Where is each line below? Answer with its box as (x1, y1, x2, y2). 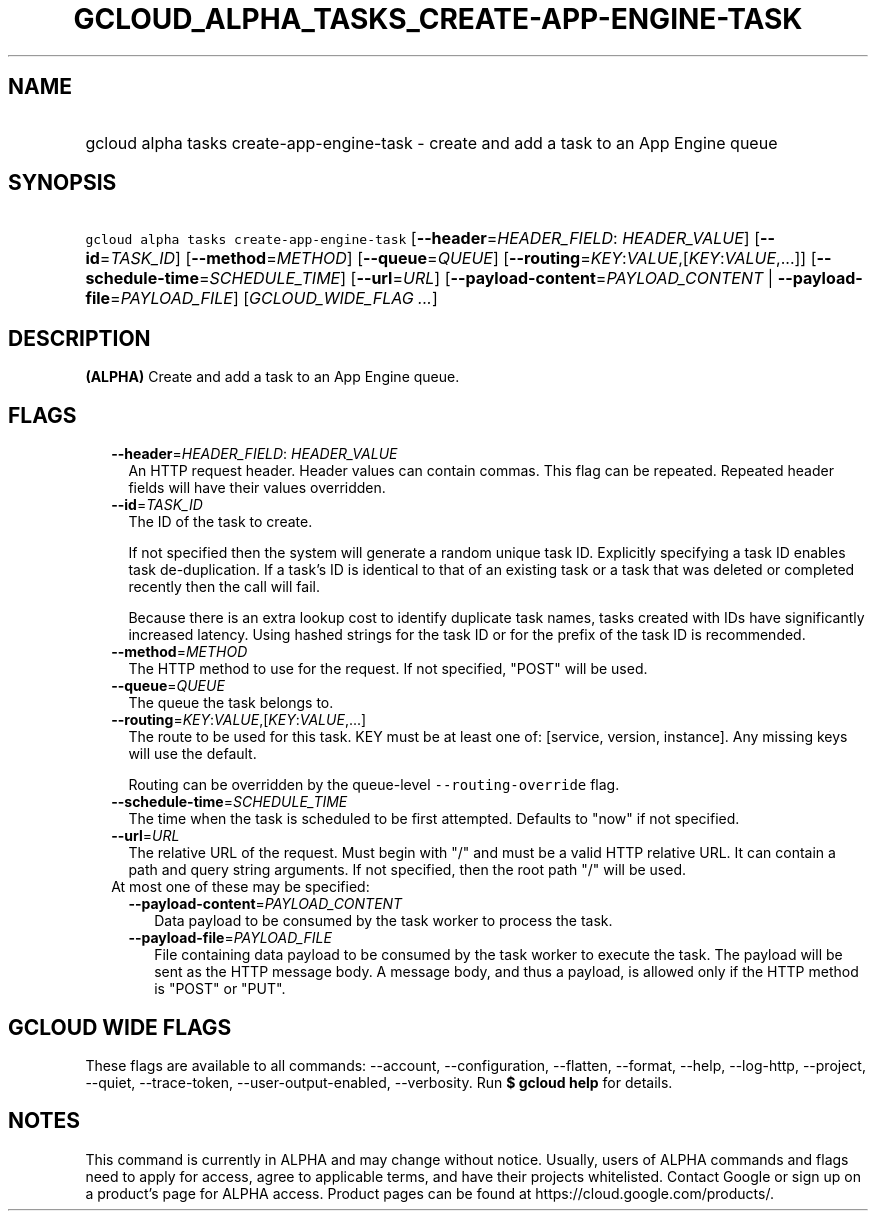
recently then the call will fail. (128, 578, 320, 596)
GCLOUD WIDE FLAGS (8, 1014, 232, 1040)
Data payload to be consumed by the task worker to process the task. (154, 912, 613, 930)
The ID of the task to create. (128, 513, 313, 531)
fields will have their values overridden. (128, 479, 386, 497)
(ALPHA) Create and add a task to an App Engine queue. (85, 368, 460, 386)
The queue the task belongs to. (128, 694, 334, 712)
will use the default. (128, 745, 257, 763)
